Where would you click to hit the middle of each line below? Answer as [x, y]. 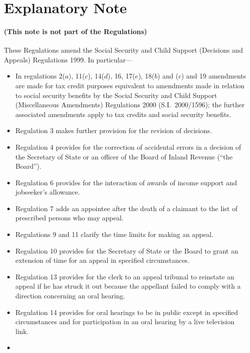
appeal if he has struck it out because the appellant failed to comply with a [128, 286]
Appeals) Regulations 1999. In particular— [68, 59]
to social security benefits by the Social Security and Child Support [116, 95]
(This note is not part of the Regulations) [76, 31]
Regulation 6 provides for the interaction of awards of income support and [126, 182]
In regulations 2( [40, 76]
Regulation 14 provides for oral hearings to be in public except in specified [127, 312]
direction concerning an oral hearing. [70, 296]
